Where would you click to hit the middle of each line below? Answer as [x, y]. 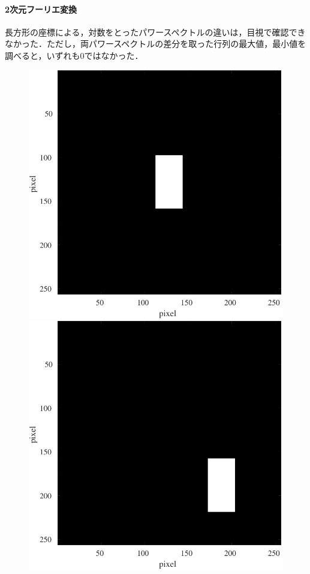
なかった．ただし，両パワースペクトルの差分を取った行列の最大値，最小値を [156, 44]
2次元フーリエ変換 [41, 9]
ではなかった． [114, 55]
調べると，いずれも [43, 55]
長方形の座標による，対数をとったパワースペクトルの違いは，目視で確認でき [155, 32]
